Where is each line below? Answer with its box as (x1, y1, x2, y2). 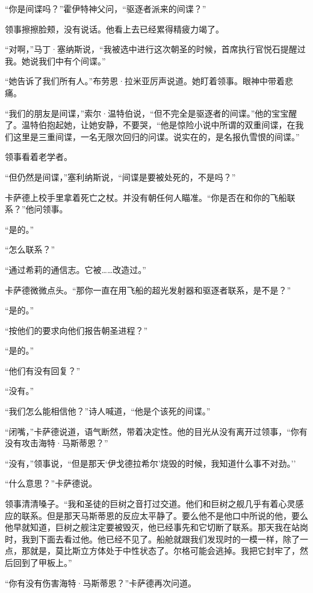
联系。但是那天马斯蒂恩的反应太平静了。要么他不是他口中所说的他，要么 (21, 509, 308, 521)
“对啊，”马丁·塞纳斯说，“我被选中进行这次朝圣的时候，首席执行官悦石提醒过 (5, 43, 306, 55)
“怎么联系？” (5, 243, 55, 256)
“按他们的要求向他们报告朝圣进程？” (5, 324, 148, 336)
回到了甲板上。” (13, 556, 72, 568)
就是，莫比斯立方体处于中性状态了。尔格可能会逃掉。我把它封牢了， (29, 544, 300, 557)
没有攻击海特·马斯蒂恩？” (5, 437, 108, 449)
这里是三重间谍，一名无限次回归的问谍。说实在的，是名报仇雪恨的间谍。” (13, 130, 300, 143)
